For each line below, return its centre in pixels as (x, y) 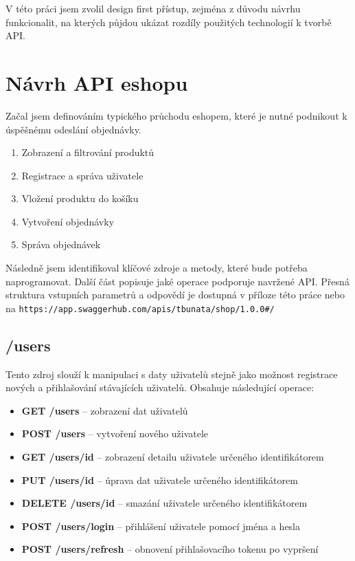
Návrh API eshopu (97, 82)
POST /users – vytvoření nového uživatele (115, 433)
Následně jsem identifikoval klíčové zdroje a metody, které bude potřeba (157, 268)
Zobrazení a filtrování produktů (88, 152)
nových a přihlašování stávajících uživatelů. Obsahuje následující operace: (160, 387)
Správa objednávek (61, 244)
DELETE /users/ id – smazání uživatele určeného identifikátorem (164, 503)
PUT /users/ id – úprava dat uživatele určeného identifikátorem (160, 480)
